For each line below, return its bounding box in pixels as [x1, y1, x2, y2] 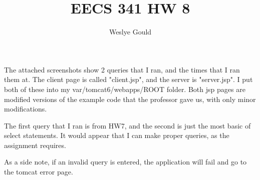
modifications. [4, 103, 47, 114]
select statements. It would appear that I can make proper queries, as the [4, 130, 229, 140]
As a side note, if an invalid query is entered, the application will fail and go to [4, 156, 247, 167]
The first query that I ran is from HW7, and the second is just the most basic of [4, 120, 251, 130]
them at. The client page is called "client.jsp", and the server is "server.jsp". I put [4, 74, 253, 84]
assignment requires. [4, 139, 66, 150]
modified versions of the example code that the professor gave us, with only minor [4, 93, 256, 104]
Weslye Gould [109, 26, 152, 37]
